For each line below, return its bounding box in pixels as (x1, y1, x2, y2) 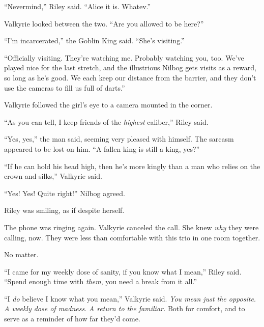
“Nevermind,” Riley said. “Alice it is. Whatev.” (4, 1, 151, 11)
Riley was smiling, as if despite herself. (4, 205, 125, 215)
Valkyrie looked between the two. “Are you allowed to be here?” (4, 18, 204, 29)
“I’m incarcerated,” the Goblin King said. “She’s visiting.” (4, 35, 185, 46)
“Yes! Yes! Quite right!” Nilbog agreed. (4, 187, 125, 198)
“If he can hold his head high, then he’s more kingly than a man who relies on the (4, 160, 260, 171)
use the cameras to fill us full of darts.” (4, 82, 125, 93)
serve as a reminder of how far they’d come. (4, 313, 140, 324)
